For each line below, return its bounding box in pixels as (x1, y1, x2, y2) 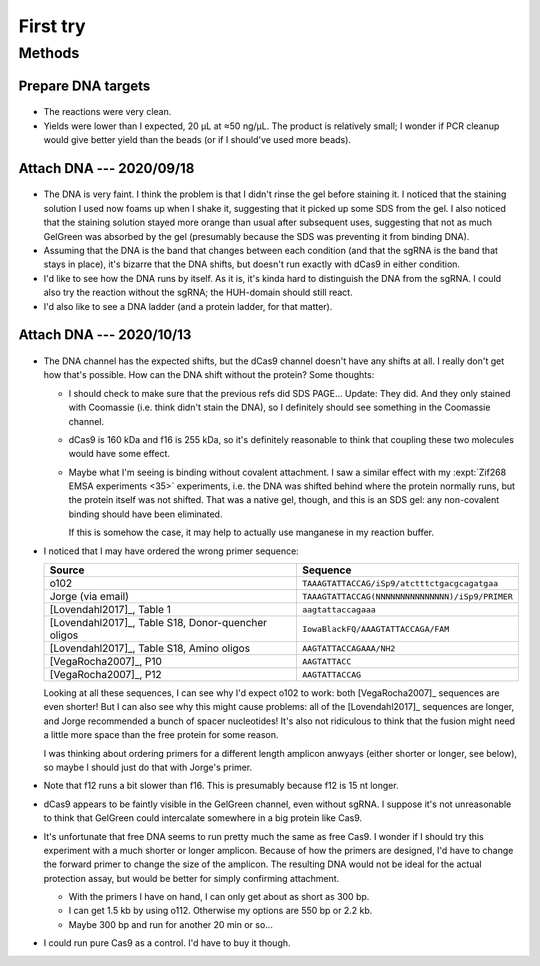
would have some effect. (68, 448, 170, 460)
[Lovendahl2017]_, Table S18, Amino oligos (49, 641, 250, 655)
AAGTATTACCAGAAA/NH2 (301, 643, 396, 654)
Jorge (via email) (49, 590, 129, 604)
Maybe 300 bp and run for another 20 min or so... (68, 918, 274, 930)
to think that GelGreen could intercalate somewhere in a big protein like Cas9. (43, 812, 363, 824)
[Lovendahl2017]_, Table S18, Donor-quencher (49, 616, 268, 630)
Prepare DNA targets (18, 77, 151, 94)
